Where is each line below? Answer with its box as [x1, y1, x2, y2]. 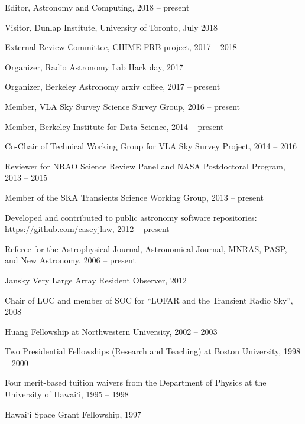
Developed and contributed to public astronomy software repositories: [5, 211, 257, 223]
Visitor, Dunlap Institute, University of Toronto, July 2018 [5, 21, 218, 33]
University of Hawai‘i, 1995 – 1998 [5, 388, 129, 400]
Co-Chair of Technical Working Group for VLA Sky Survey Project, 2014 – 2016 [5, 140, 297, 152]
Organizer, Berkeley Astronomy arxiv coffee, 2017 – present [5, 80, 220, 93]
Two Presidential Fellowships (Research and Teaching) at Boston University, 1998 [5, 345, 300, 357]
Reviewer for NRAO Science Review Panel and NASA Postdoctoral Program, [5, 159, 285, 172]
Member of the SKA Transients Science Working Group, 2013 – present [5, 191, 264, 203]
